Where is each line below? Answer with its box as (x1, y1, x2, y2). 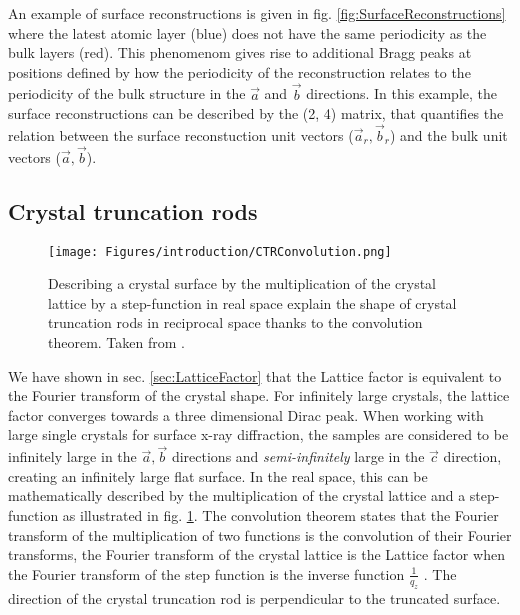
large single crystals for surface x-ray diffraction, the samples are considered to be (8, 424, 509, 445)
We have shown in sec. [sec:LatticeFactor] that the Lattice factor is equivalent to (8, 365, 502, 386)
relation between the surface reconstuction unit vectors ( (8, 125, 354, 145)
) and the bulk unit (389, 125, 508, 145)
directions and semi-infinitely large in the (171, 446, 425, 467)
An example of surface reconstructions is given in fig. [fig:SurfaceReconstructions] (8, 3, 506, 23)
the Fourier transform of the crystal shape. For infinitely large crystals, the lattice (8, 385, 510, 406)
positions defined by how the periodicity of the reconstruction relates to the (8, 61, 471, 82)
